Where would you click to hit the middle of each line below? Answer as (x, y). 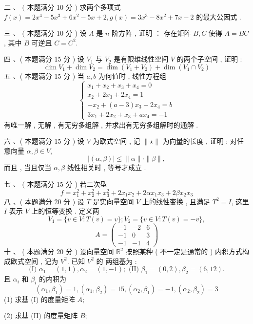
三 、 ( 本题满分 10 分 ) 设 (45, 33)
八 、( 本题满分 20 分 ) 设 (44, 201)
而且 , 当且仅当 (28, 167)
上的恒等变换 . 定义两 (65, 211)
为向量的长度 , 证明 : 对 (200, 141)
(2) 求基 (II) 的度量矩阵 (41, 315)
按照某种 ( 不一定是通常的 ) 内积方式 (184, 251)
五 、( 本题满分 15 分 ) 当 (44, 76)
